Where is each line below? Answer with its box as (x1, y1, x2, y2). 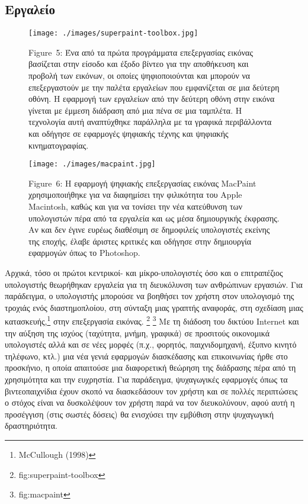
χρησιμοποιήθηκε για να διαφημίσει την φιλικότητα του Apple (28, 188, 242, 201)
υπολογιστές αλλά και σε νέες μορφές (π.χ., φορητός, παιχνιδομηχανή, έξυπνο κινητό (5, 338, 297, 351)
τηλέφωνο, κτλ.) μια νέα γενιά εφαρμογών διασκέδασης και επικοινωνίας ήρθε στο (5, 349, 288, 362)
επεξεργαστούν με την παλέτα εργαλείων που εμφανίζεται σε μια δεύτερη (28, 81, 280, 93)
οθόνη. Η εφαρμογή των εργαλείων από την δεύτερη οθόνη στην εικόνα (28, 92, 275, 105)
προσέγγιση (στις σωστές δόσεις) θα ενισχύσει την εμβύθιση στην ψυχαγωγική (5, 407, 274, 420)
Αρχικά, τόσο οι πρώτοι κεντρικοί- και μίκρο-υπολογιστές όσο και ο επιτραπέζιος (5, 267, 283, 279)
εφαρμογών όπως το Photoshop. (28, 246, 140, 259)
